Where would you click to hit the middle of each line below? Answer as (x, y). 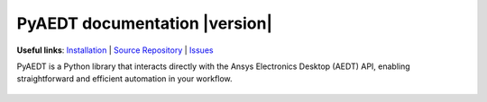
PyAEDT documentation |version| (145, 23)
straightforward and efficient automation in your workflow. (125, 79)
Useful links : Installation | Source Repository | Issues (115, 50)
